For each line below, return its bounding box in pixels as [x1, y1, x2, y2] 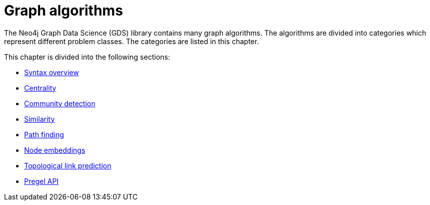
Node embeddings [24, 145, 85, 154]
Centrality [24, 83, 56, 92]
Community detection [24, 99, 95, 108]
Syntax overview [24, 68, 79, 77]
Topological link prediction [24, 161, 112, 170]
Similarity [24, 114, 55, 123]
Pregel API [24, 176, 59, 185]
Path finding [24, 130, 64, 139]
